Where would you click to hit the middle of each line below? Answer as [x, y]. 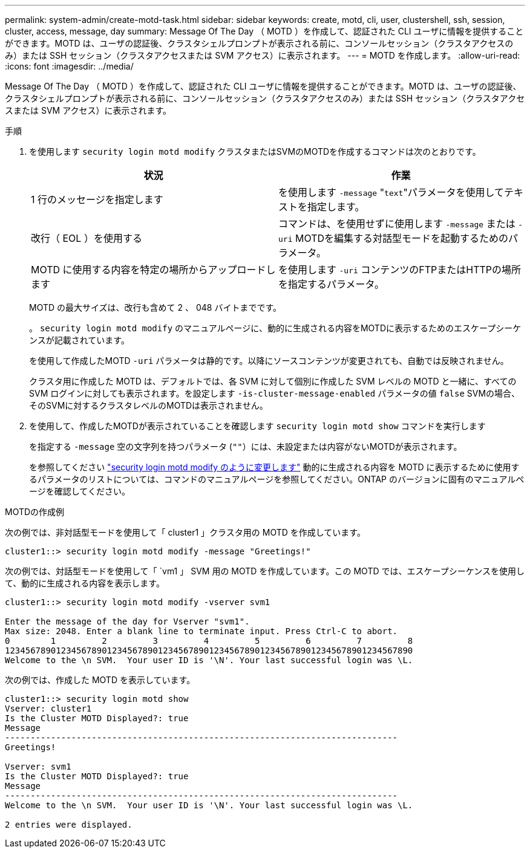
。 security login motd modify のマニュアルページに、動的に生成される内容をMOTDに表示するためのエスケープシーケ [275, 328]
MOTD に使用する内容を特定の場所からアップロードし [153, 270]
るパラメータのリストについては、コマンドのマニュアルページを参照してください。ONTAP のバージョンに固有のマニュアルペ [277, 479]
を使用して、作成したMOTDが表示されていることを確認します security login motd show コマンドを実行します [257, 426]
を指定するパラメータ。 [332, 284]
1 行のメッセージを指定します [97, 199]
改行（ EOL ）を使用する [87, 238]
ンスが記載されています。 [79, 340]
